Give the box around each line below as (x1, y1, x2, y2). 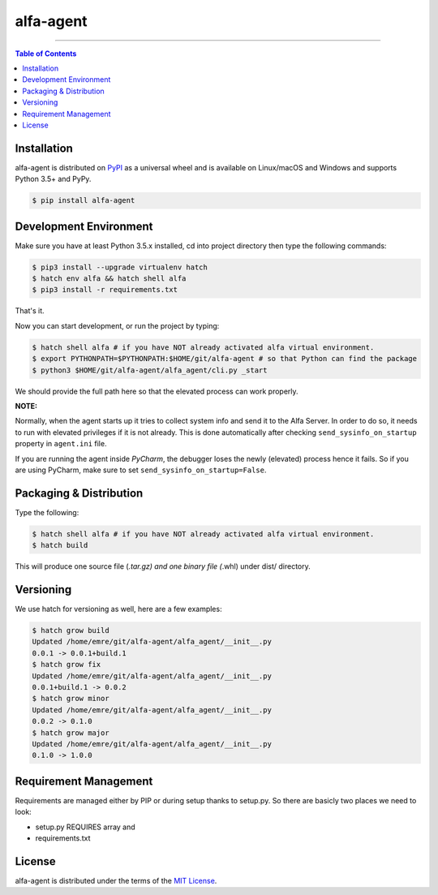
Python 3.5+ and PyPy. (15, 174, 92, 184)
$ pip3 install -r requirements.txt (32, 285, 178, 295)
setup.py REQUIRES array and (35, 822, 135, 832)
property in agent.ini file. (15, 439, 107, 449)
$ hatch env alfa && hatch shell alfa (32, 274, 187, 283)
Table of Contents (15, 49, 77, 58)
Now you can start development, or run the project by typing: (15, 321, 220, 330)
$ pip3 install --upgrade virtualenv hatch (32, 262, 208, 272)
